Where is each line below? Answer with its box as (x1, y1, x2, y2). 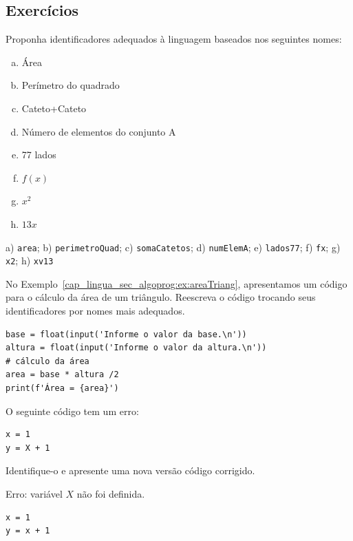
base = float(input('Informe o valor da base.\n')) (6, 329, 247, 339)
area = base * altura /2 (6, 370, 119, 380)
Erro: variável (6, 486, 63, 500)
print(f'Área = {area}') (6, 383, 119, 394)
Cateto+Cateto (21, 100, 87, 115)
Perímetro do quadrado (21, 78, 120, 92)
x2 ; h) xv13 (6, 253, 54, 268)
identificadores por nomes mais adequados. (6, 304, 185, 318)
